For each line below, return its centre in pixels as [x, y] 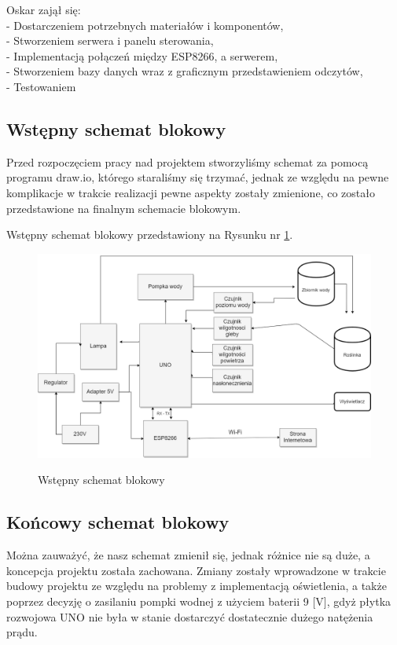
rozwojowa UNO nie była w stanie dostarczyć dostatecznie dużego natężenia [190, 616]
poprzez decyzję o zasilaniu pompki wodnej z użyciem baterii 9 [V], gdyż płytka [199, 601]
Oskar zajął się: [44, 9]
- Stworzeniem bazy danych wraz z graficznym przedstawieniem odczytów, [185, 71]
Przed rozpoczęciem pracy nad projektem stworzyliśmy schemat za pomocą [187, 161]
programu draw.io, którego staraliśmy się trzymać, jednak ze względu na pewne [198, 177]
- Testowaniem [41, 86]
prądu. [22, 632]
